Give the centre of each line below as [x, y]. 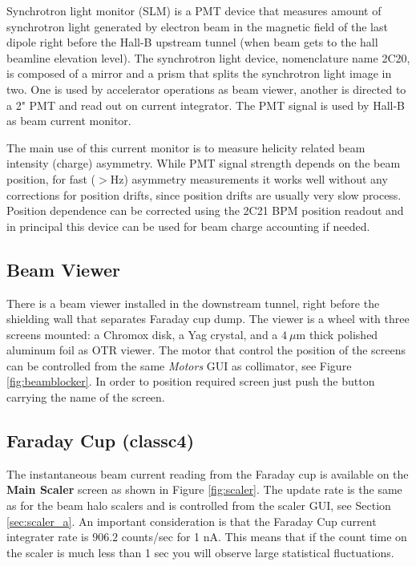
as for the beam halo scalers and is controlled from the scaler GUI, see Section [199, 505]
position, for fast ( [51, 178]
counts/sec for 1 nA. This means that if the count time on [264, 537]
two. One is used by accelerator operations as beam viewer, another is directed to [206, 89]
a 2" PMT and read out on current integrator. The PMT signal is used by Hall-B [206, 105]
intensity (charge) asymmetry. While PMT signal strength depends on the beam [204, 163]
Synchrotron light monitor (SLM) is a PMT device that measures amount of [194, 10]
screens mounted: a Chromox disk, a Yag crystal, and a [142, 334]
